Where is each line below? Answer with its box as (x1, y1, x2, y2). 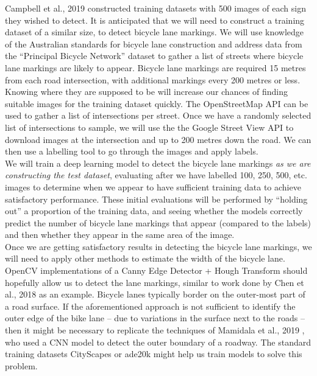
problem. (5, 359, 38, 372)
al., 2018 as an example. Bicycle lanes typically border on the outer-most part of (5, 288, 305, 301)
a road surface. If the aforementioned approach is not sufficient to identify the (5, 299, 296, 312)
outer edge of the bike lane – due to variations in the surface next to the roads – (5, 312, 305, 324)
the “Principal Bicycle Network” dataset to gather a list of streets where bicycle (5, 49, 304, 62)
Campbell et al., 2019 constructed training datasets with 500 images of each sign (5, 2, 306, 14)
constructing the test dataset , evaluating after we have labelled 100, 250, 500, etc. (5, 169, 307, 181)
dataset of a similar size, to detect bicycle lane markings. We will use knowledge (5, 26, 304, 38)
